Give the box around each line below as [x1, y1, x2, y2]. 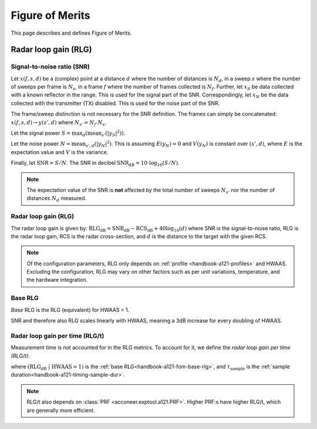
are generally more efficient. [26, 407, 95, 414]
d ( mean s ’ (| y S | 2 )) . [82, 129, 126, 138]
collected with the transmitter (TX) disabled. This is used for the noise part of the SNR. [11, 99, 220, 107]
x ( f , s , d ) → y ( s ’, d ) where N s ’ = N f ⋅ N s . [11, 118, 107, 127]
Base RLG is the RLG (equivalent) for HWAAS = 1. [11, 306, 130, 313]
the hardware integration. [26, 277, 88, 284]
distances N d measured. [26, 195, 87, 203]
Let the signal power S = [11, 129, 71, 137]
